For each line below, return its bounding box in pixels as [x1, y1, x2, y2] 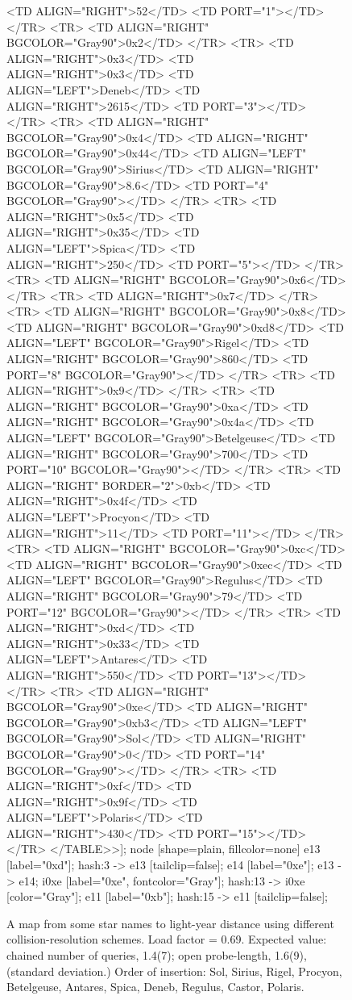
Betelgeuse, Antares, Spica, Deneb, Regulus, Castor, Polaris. [6, 978, 304, 995]
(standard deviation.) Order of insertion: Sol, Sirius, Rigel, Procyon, [6, 962, 342, 979]
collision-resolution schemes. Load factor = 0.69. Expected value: [6, 931, 327, 948]
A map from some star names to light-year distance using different [6, 914, 334, 931]
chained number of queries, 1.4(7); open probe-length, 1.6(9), [6, 947, 307, 964]
